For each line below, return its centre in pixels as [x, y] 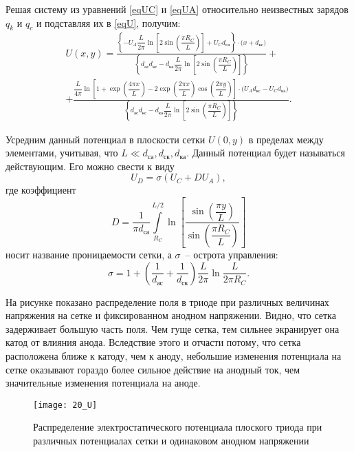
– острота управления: [232, 254]
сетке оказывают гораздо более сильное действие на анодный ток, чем [153, 369]
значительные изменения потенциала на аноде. [103, 383]
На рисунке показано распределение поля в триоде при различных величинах [167, 301]
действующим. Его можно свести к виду [90, 166]
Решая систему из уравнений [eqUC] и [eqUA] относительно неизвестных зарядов [177, 9]
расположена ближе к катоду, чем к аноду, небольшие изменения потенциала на [174, 355]
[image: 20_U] [65, 405]
